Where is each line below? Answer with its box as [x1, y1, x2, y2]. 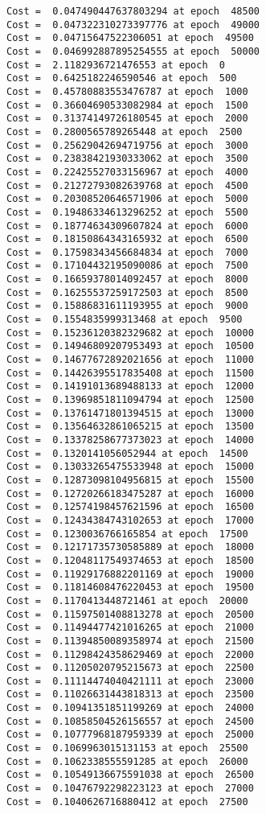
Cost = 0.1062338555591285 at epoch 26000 [6, 755, 248, 767]
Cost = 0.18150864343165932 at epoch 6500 [6, 233, 248, 245]
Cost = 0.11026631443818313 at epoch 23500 [6, 689, 254, 701]
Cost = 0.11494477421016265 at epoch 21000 [6, 622, 254, 634]
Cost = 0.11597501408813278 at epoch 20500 [6, 608, 254, 620]
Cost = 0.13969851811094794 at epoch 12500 [6, 394, 254, 406]
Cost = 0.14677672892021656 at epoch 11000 [6, 354, 254, 366]
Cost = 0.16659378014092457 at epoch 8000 [6, 273, 248, 286]
